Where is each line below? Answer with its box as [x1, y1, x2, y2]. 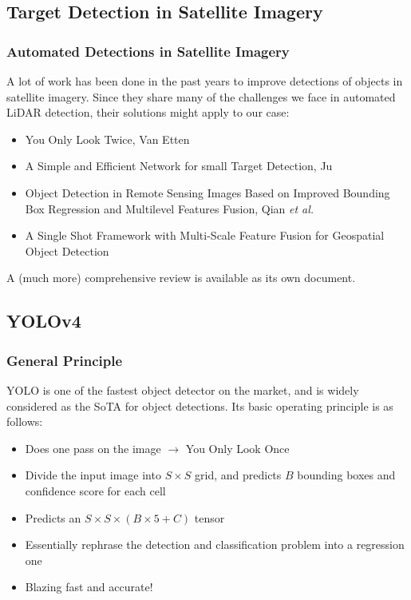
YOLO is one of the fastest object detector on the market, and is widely [6, 381, 359, 398]
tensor [194, 509, 225, 526]
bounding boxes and [297, 467, 396, 483]
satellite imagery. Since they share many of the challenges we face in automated [6, 88, 396, 105]
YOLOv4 [6, 308, 81, 333]
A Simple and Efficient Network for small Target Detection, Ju [25, 157, 333, 174]
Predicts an [25, 509, 81, 526]
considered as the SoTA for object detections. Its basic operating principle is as [6, 397, 393, 414]
